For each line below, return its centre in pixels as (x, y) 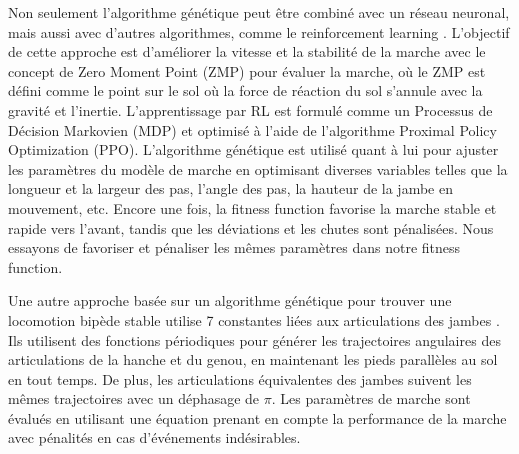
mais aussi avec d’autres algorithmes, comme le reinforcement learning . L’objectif (259, 31)
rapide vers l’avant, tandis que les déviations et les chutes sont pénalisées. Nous (251, 227)
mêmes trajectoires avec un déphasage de (134, 398)
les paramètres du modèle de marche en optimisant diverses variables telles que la (258, 168)
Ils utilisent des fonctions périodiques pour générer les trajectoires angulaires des (254, 339)
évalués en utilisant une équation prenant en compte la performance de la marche (257, 417)
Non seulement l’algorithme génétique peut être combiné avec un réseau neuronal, (259, 12)
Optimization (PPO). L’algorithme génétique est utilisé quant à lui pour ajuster (253, 149)
